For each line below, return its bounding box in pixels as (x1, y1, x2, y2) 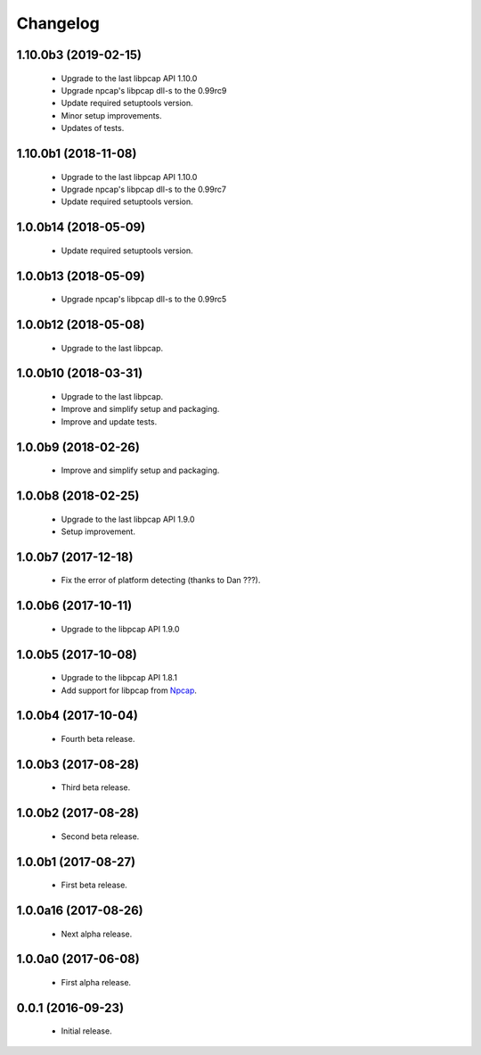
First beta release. (61, 879, 128, 891)
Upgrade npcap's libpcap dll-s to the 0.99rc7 (61, 184, 227, 194)
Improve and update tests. (61, 416, 158, 427)
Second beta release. (61, 830, 140, 842)
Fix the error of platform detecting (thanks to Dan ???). (61, 575, 261, 586)
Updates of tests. (61, 123, 125, 134)
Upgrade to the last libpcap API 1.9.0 (61, 514, 195, 524)
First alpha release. (61, 977, 132, 987)
